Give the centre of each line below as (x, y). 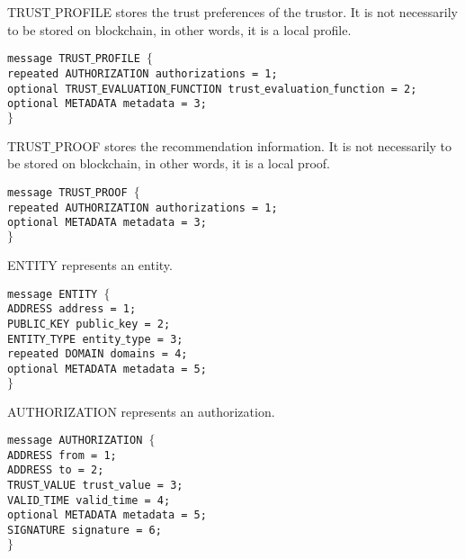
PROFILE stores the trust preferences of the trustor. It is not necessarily (256, 12)
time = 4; (141, 500)
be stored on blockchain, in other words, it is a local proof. (169, 163)
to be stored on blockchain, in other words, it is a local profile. (179, 29)
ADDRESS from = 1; (62, 455)
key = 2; (144, 324)
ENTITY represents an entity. (90, 264)
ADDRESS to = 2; (56, 470)
